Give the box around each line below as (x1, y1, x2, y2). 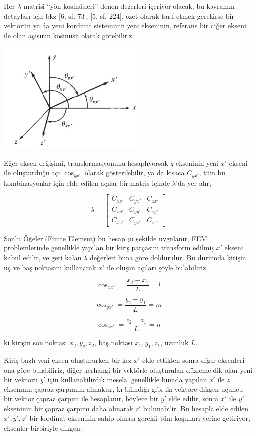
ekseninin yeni (175, 157, 219, 168)
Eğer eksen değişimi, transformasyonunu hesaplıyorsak (4, 157, 168, 168)
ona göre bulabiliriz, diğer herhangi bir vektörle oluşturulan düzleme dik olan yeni (4, 364, 253, 375)
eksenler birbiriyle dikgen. (4, 423, 82, 433)
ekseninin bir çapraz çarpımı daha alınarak (4, 403, 133, 413)
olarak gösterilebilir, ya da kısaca (85, 167, 185, 178)
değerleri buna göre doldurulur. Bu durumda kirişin (89, 252, 246, 262)
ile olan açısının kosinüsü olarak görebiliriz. (4, 30, 134, 40)
